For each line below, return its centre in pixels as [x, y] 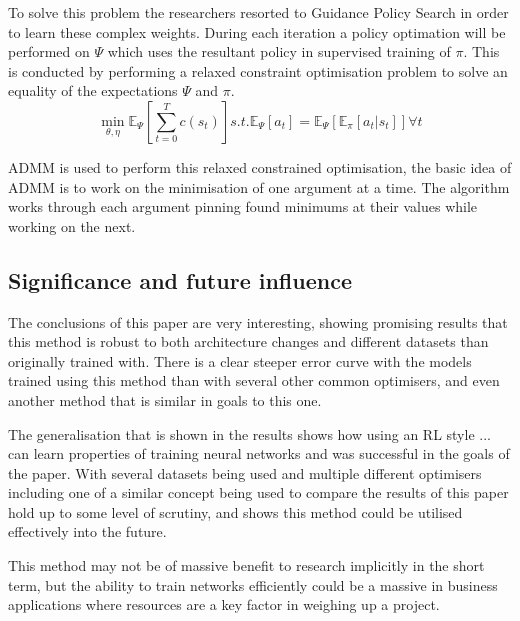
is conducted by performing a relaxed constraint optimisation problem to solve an [258, 70]
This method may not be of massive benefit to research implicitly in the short [246, 565]
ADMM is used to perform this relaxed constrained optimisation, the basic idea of [260, 166]
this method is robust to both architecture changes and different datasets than [248, 341]
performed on [49, 51]
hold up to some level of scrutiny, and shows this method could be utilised [235, 511]
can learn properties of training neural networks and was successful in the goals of [259, 453]
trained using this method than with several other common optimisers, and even [254, 380]
